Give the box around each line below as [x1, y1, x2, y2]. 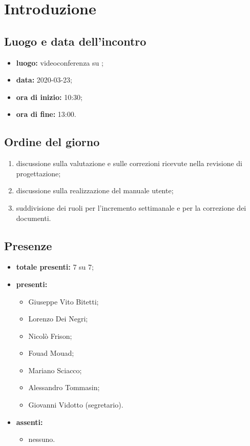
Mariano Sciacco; [28, 364, 82, 375]
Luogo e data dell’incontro [4, 33, 147, 49]
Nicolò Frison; [28, 330, 72, 341]
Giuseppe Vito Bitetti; [28, 296, 99, 307]
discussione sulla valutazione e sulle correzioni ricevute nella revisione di [16, 158, 243, 169]
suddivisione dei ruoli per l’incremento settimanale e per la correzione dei [16, 202, 246, 213]
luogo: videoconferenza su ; [16, 57, 103, 68]
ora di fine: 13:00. [16, 109, 76, 119]
